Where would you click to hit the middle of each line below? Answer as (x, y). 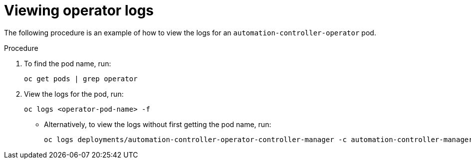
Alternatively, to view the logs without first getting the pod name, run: (158, 124)
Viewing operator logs (79, 10)
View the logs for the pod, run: (74, 94)
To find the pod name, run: (68, 63)
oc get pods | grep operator (81, 79)
